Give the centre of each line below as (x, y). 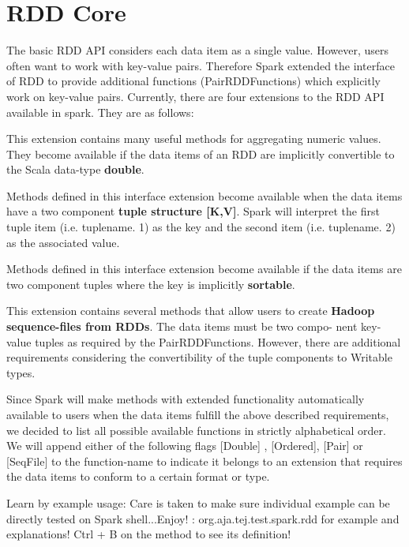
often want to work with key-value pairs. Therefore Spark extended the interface (201, 65)
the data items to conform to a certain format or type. (138, 476)
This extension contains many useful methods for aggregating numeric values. (194, 139)
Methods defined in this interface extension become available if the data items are (204, 269)
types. (21, 372)
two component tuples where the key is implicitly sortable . (151, 284)
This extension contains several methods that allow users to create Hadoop (191, 311)
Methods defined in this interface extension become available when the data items (204, 195)
